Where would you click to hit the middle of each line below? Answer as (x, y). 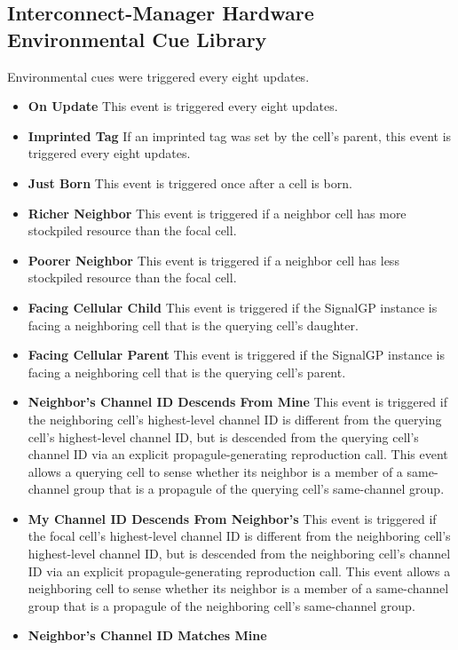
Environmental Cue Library (137, 39)
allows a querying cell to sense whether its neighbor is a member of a (215, 471)
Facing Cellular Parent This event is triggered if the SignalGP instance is (236, 355)
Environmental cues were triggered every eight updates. (158, 76)
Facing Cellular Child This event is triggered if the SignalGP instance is (233, 307)
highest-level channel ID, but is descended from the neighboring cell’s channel (239, 554)
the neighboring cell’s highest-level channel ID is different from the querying (235, 419)
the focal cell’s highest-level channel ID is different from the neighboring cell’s (239, 536)
